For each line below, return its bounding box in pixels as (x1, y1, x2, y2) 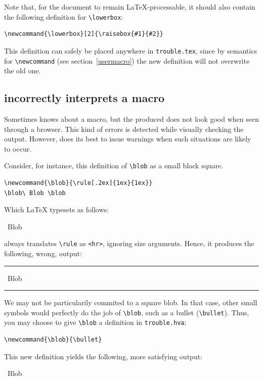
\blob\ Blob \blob (4, 189, 66, 197)
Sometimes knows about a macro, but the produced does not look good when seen (4, 113, 259, 124)
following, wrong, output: (4, 248, 82, 259)
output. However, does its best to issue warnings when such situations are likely (4, 133, 251, 144)
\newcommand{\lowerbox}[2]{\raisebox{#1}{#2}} (4, 30, 163, 38)
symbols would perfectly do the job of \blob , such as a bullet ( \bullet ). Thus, (4, 307, 249, 317)
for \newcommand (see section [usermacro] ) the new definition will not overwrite (4, 55, 250, 66)
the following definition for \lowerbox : (4, 11, 123, 22)
